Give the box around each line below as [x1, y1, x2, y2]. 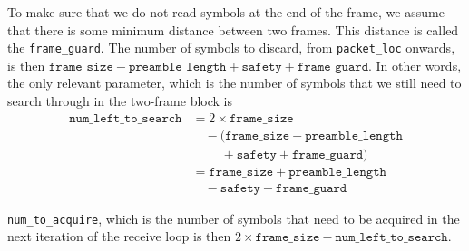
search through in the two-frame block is [7, 92, 232, 111]
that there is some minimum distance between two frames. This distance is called [7, 20, 459, 39]
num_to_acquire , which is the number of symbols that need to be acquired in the [7, 208, 460, 227]
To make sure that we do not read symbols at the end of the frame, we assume [7, 3, 445, 21]
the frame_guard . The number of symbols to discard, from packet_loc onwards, [7, 38, 455, 57]
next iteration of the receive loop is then [7, 227, 231, 246]
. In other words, [368, 55, 462, 74]
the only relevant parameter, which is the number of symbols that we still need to [7, 73, 462, 92]
